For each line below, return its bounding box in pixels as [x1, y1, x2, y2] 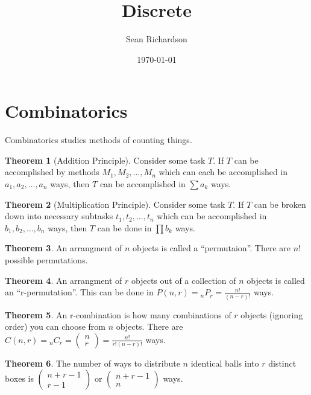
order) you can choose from [5, 320, 106, 333]
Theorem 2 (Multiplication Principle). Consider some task [5, 197, 225, 210]
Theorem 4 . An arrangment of [5, 274, 122, 286]
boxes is [5, 372, 34, 385]
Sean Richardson [126, 33, 187, 45]
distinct [268, 356, 297, 369]
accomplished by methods [5, 165, 99, 178]
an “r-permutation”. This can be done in [5, 286, 154, 298]
